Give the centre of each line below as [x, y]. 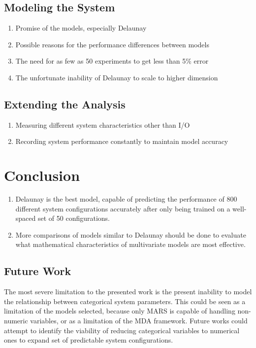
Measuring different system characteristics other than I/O [103, 124]
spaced [26, 218]
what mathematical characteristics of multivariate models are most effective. [130, 244]
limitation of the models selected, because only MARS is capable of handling [120, 311]
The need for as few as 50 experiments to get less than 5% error [112, 61]
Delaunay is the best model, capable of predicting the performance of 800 [126, 199]
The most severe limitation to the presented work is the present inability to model [128, 292]
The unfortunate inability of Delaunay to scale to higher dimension [117, 77]
